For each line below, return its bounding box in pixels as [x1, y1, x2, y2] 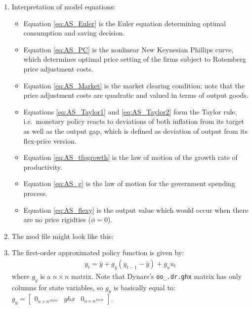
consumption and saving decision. [23, 28, 125, 38]
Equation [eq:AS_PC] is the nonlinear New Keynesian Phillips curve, [23, 44, 234, 54]
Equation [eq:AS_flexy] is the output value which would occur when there [23, 204, 249, 215]
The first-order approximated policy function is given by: [11, 247, 184, 258]
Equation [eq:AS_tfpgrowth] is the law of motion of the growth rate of [23, 152, 238, 162]
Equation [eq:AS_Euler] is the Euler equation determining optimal [23, 18, 226, 28]
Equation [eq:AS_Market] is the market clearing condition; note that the [23, 80, 245, 90]
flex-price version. [23, 135, 77, 146]
